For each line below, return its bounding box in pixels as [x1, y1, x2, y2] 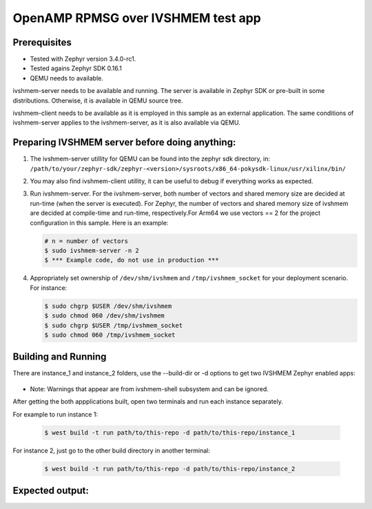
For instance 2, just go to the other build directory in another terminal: [12, 446, 210, 455]
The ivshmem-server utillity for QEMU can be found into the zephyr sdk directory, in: [30, 155, 270, 163]
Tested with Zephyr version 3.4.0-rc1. [30, 55, 136, 63]
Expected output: [12, 484, 89, 496]
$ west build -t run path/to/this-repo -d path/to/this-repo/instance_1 [44, 428, 296, 437]
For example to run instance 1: [12, 410, 99, 418]
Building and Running [12, 351, 107, 363]
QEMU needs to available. [30, 74, 103, 82]
